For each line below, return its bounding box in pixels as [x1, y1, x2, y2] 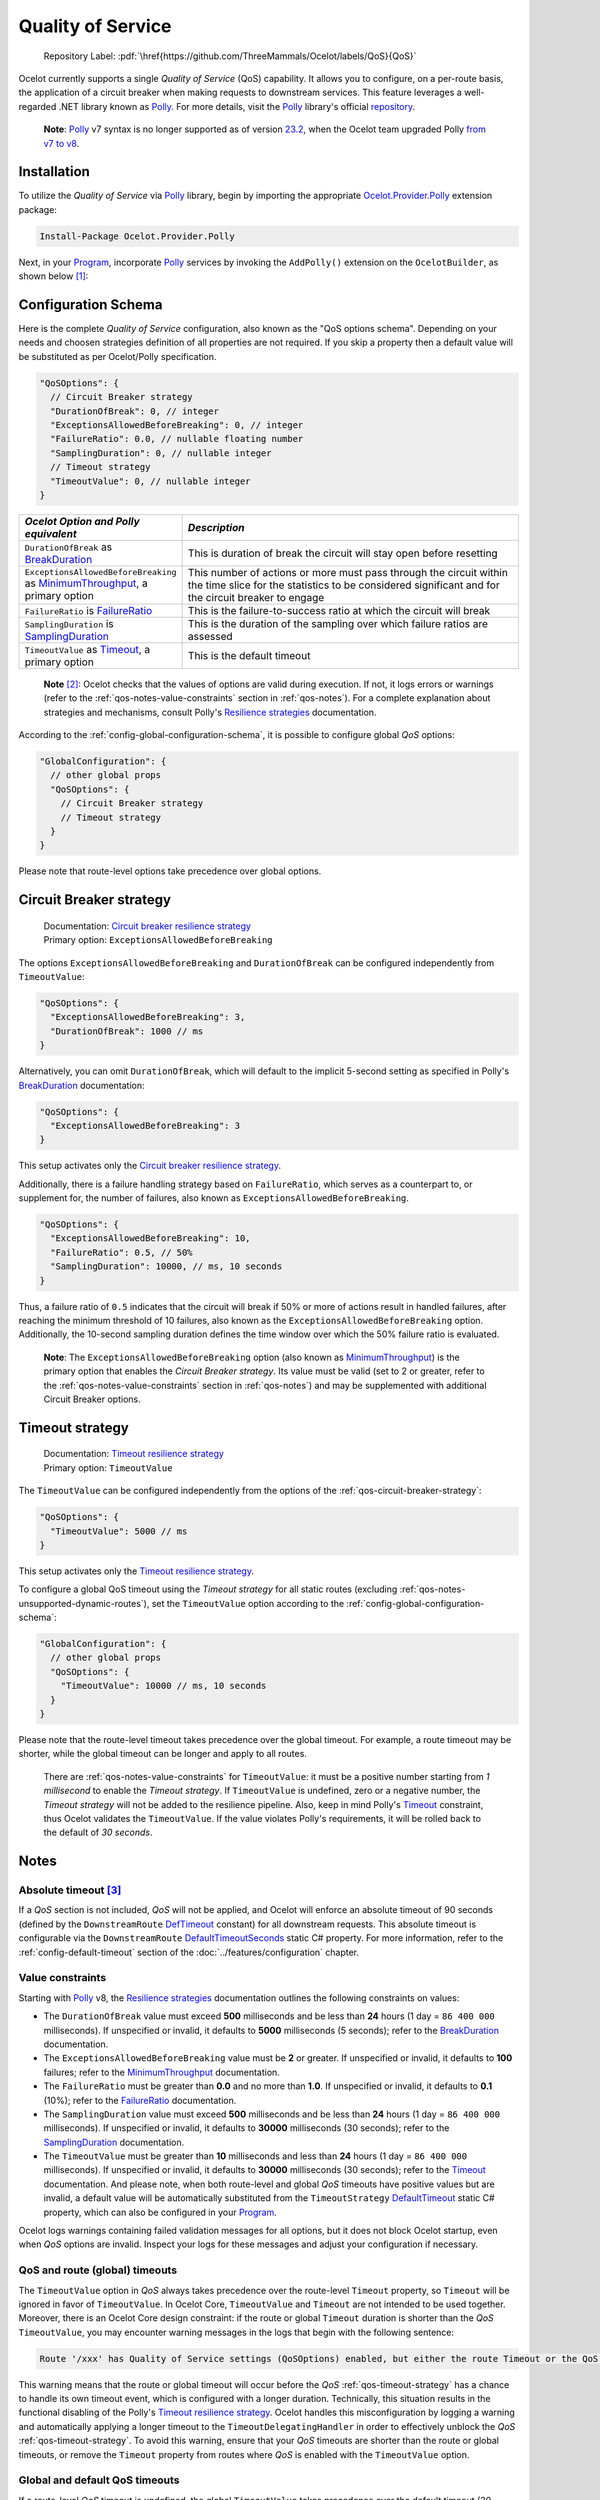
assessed [187, 629, 234, 643]
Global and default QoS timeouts [18, 2473, 180, 2487]
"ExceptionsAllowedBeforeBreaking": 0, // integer [50, 420, 304, 430]
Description [187, 520, 245, 534]
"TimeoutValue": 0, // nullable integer [50, 475, 251, 487]
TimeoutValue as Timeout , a [24, 642, 151, 656]
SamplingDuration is [24, 616, 114, 630]
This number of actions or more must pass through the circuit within [187, 565, 509, 579]
